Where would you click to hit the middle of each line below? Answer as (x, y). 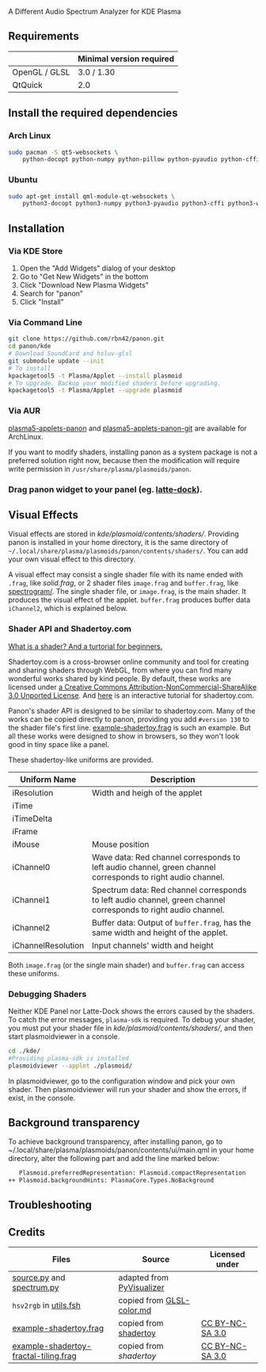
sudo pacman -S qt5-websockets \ (63, 152)
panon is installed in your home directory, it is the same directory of (118, 542)
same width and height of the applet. (160, 933)
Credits (27, 1232)
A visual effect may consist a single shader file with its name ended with (126, 575)
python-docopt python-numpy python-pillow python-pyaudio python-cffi (141, 159)
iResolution (33, 792)
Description (173, 779)
